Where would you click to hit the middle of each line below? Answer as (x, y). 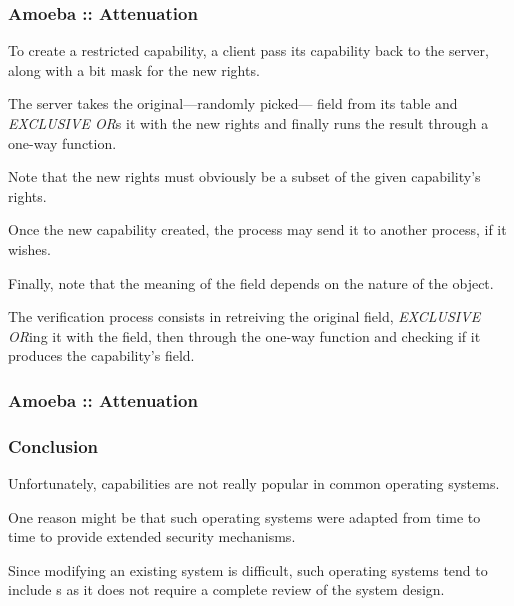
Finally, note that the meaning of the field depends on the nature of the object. (251, 282)
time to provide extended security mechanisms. (152, 536)
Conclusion (53, 445)
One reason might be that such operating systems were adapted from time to (244, 516)
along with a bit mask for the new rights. (134, 69)
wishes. (29, 248)
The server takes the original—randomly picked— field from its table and (233, 103)
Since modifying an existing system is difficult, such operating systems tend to (248, 569)
